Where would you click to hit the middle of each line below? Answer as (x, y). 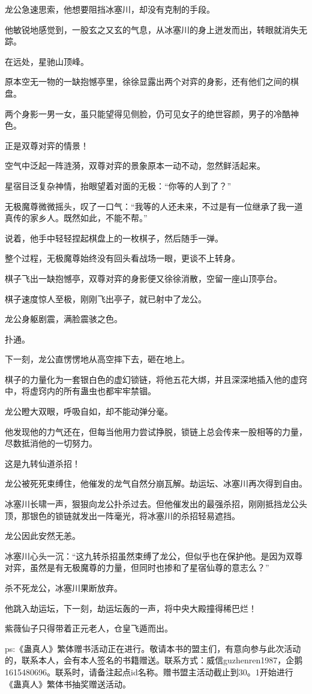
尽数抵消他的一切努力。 (51, 443)
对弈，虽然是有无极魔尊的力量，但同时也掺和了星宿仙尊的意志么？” (137, 568)
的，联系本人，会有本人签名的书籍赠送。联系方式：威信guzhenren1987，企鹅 (154, 660)
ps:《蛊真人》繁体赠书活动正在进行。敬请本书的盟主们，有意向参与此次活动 (153, 648)
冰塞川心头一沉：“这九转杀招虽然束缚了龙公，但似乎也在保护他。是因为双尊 (154, 556)
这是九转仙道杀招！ (43, 463)
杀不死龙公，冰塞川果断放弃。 (64, 588)
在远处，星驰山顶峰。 (47, 61)
